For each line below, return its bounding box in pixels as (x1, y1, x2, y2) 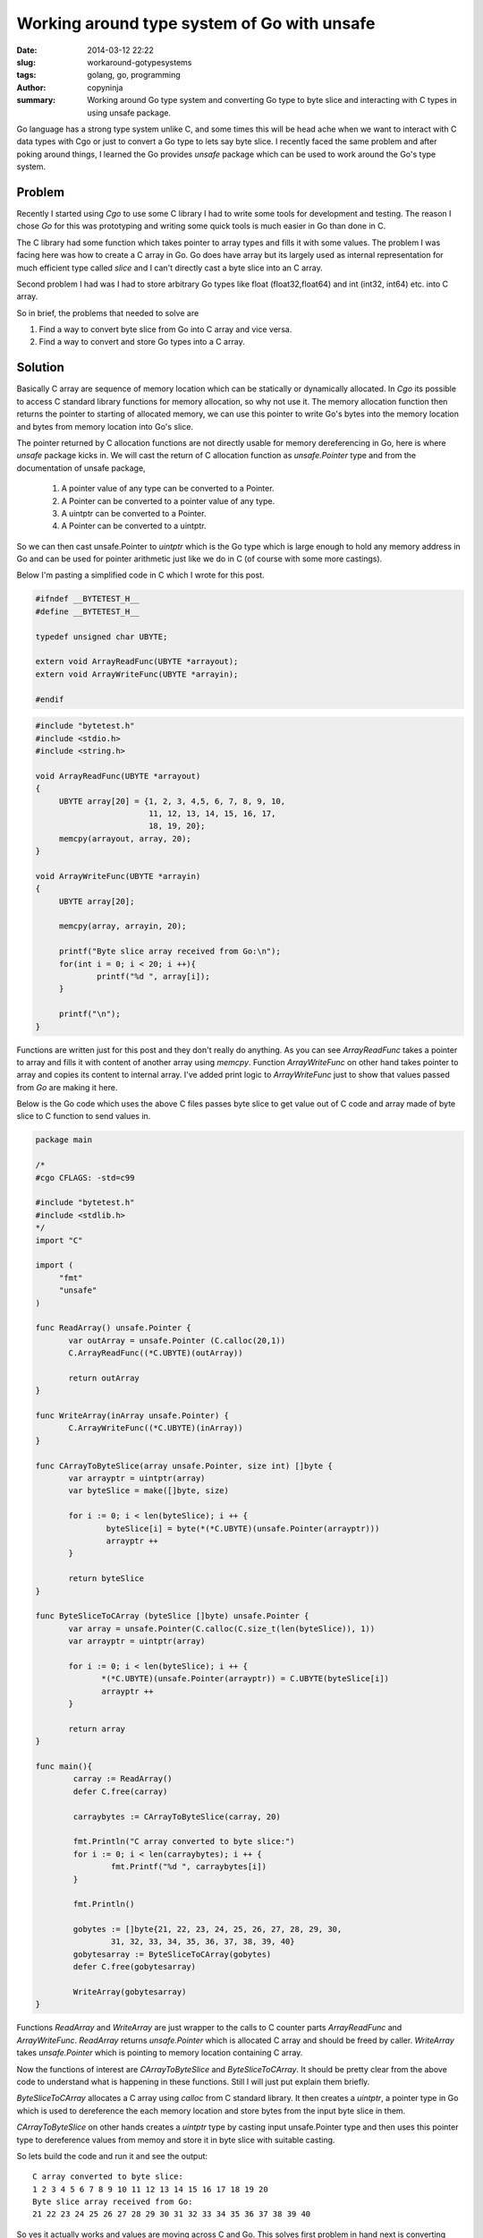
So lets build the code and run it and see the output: (16, 2150, 208, 2161)
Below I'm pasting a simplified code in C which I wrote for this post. (16, 569, 265, 581)
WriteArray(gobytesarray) (72, 1987, 187, 1997)
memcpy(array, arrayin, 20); (58, 921, 187, 931)
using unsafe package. (87, 107, 172, 118)
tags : (16, 70, 37, 81)
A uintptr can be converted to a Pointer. (61, 508, 207, 518)
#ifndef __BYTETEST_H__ (35, 594, 140, 604)
